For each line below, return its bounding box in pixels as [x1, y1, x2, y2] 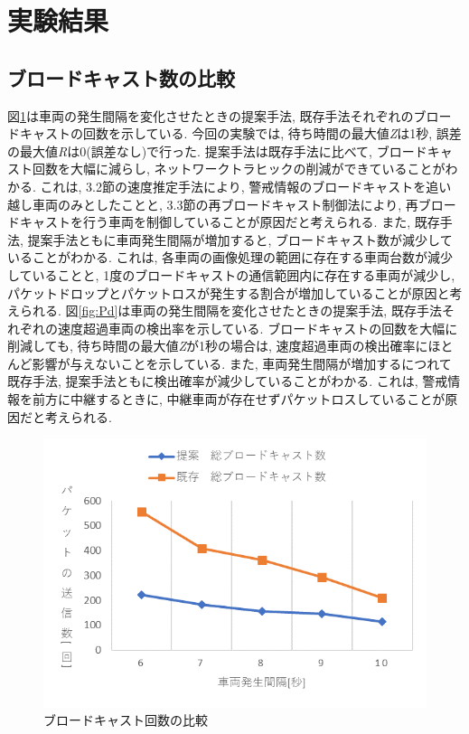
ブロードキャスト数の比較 [7, 63, 235, 91]
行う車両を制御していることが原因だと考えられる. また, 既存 [82, 212, 440, 231]
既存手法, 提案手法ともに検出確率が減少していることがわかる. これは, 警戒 [7, 372, 448, 391]
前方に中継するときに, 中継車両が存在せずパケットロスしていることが [32, 390, 446, 409]
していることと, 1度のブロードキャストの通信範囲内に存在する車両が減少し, [7, 265, 455, 284]
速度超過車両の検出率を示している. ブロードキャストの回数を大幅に [57, 318, 458, 337]
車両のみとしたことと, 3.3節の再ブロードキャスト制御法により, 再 [32, 194, 418, 213]
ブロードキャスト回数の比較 [43, 710, 208, 729]
